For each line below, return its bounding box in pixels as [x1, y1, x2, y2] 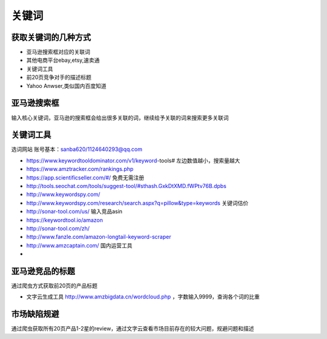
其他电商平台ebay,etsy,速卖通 [26, 56, 100, 64]
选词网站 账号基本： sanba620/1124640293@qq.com [11, 146, 142, 153]
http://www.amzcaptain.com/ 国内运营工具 [26, 241, 133, 249]
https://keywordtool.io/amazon [26, 216, 103, 224]
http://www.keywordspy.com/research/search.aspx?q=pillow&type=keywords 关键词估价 [26, 199, 248, 206]
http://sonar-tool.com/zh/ [26, 224, 90, 232]
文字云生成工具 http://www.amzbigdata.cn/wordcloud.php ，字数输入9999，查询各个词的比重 [26, 293, 260, 300]
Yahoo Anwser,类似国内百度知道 [26, 82, 107, 89]
